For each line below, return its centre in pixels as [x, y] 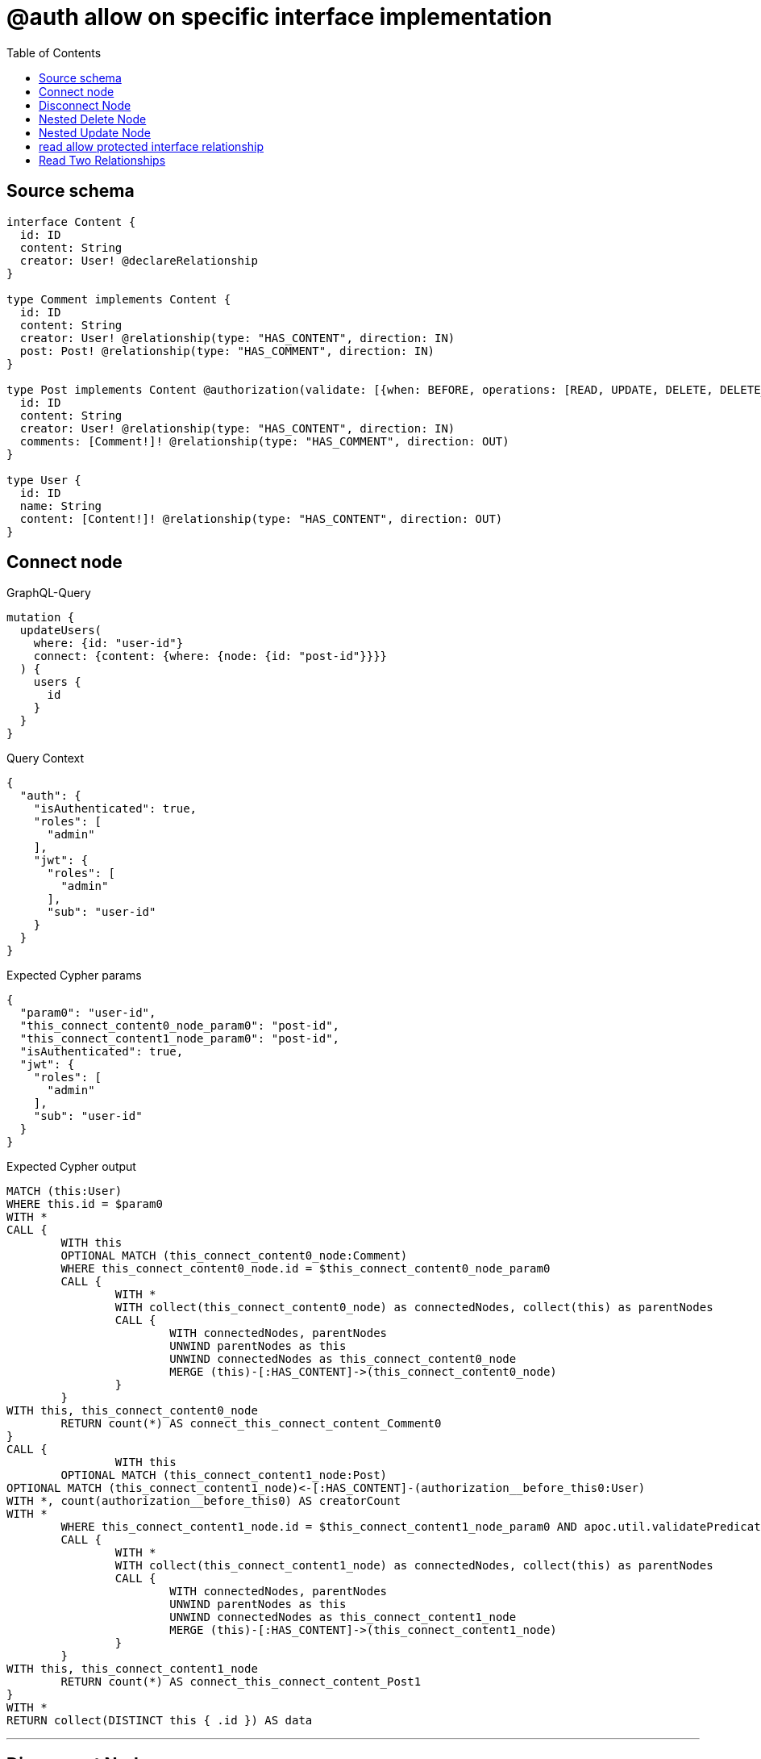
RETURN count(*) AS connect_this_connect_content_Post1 [241, 1682]
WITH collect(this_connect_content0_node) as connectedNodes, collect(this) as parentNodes [414, 1308]
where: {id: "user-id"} [108, 643]
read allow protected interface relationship [152, 146]
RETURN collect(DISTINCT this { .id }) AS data [160, 1721]
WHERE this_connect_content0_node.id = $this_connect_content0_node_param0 [306, 1269]
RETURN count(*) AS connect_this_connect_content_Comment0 [251, 1424]
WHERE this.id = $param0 [85, 1204]
